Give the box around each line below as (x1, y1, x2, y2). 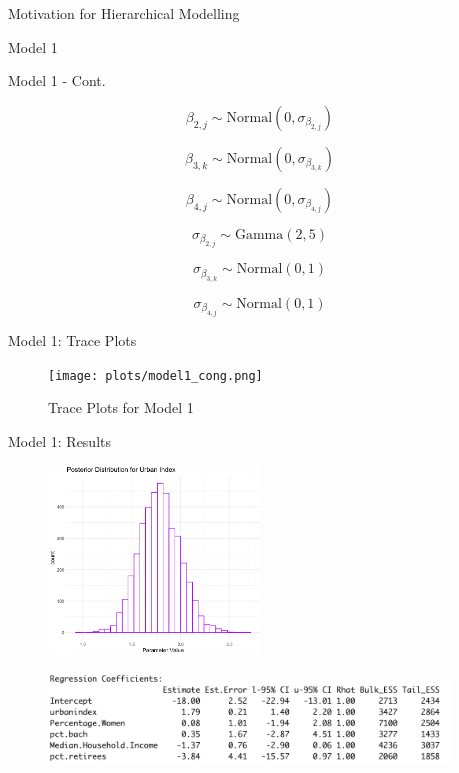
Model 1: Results (8, 430, 112, 451)
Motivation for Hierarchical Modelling (8, 3, 240, 23)
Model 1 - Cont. (8, 70, 106, 91)
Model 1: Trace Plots (8, 330, 137, 350)
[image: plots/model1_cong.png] (48, 368, 263, 383)
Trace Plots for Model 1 (48, 397, 194, 418)
